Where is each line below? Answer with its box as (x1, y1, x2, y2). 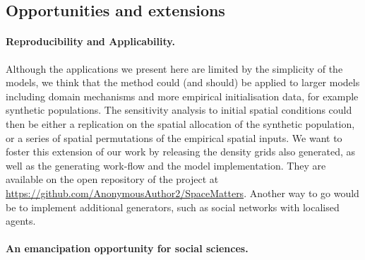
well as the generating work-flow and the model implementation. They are (6, 158, 326, 172)
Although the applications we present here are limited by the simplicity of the (6, 61, 343, 76)
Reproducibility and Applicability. (6, 34, 175, 49)
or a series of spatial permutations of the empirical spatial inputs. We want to (6, 130, 342, 145)
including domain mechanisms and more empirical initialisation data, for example (6, 88, 359, 103)
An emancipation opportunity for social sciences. (6, 241, 249, 256)
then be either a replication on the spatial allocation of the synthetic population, (6, 116, 355, 131)
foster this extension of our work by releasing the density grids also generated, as (6, 144, 356, 159)
